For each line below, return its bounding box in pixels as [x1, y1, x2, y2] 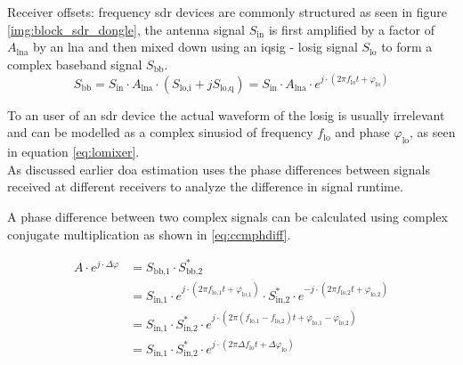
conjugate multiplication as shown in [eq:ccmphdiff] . [7, 224, 291, 243]
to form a [381, 37, 433, 56]
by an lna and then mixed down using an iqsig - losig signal [33, 37, 358, 56]
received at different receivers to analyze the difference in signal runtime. [7, 177, 403, 196]
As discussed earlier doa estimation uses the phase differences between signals [7, 159, 430, 178]
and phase [335, 123, 390, 142]
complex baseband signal [7, 54, 142, 73]
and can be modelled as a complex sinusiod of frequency [7, 123, 313, 142]
